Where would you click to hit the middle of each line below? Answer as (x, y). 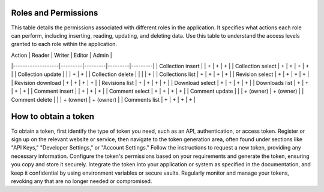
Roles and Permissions (55, 13)
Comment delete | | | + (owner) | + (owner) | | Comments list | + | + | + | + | (103, 99)
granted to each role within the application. (64, 44)
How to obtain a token (53, 117)
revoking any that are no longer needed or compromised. (82, 181)
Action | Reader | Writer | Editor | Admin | (61, 55)
